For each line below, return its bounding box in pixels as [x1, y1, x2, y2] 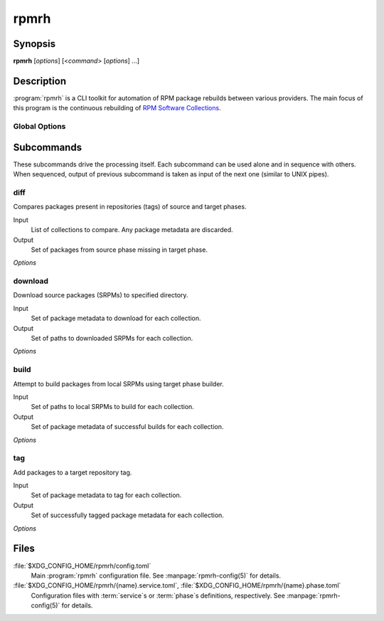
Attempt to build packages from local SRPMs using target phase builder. [13, 379, 224, 388]
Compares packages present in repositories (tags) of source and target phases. [13, 203, 247, 211]
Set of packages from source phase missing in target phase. [31, 245, 208, 254]
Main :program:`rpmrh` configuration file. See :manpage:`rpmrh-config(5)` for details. [31, 571, 281, 580]
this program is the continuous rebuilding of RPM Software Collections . [13, 104, 221, 112]
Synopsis [13, 38, 56, 50]
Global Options [13, 122, 66, 132]
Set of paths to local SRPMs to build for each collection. [31, 403, 195, 411]
